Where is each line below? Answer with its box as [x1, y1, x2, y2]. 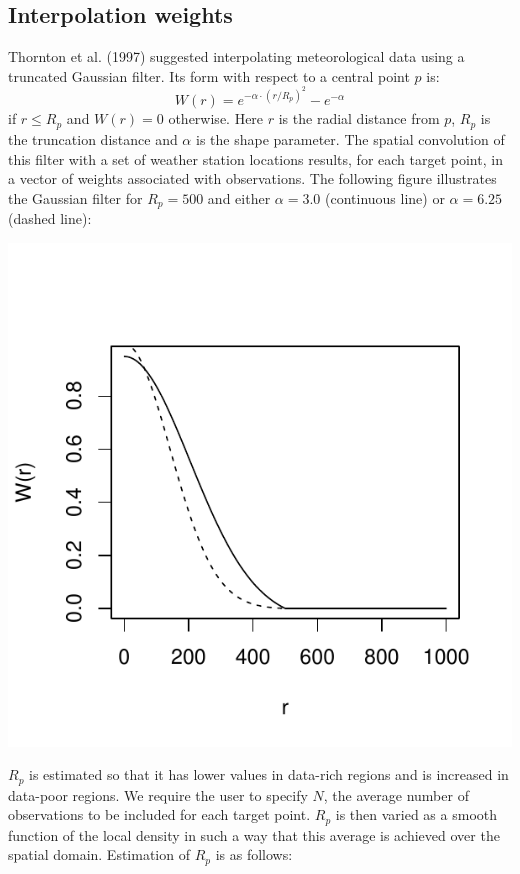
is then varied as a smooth [335, 804, 498, 825]
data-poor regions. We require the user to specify [8, 784, 308, 805]
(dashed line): [8, 208, 92, 229]
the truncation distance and [8, 128, 178, 149]
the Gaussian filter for [8, 187, 143, 208]
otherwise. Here [168, 108, 264, 129]
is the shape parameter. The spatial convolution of [195, 128, 505, 149]
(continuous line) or [325, 187, 445, 208]
